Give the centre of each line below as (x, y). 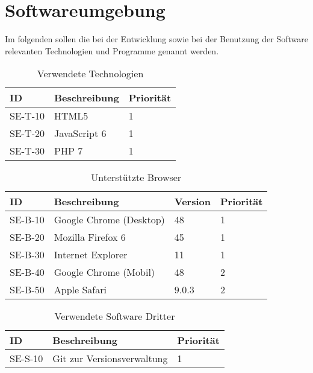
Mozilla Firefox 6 (90, 237)
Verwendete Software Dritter (115, 316)
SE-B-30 (27, 255)
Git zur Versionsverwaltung (110, 359)
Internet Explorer (91, 255)
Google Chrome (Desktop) (109, 220)
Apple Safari (80, 290)
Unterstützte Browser (136, 177)
